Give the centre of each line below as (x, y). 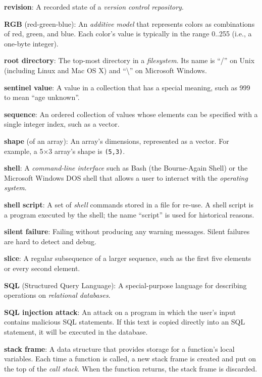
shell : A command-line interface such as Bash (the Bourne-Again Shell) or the (126, 168)
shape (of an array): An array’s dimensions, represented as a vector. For (117, 141)
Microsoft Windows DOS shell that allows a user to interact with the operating (126, 177)
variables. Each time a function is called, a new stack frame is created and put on (130, 359)
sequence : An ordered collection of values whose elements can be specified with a (131, 114)
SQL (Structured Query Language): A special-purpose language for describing (125, 285)
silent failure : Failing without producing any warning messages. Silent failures (127, 231)
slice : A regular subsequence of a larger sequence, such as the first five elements (128, 258)
